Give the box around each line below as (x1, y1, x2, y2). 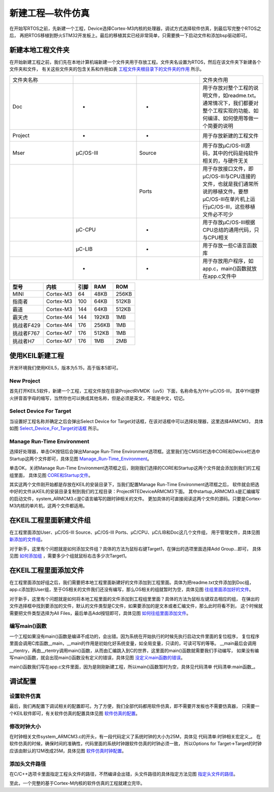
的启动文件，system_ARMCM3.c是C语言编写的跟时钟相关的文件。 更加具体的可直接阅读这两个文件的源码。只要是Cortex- (9, 495, 262, 502)
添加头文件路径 (9, 760, 46, 767)
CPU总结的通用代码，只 (202, 226, 259, 233)
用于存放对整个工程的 (202, 84, 254, 91)
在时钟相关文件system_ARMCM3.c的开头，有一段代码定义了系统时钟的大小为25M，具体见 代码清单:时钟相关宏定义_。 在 (9, 734, 261, 740)
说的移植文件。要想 (202, 188, 249, 195)
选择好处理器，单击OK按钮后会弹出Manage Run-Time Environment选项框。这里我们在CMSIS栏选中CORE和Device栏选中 (9, 449, 261, 455)
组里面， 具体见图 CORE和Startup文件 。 (9, 472, 93, 478)
